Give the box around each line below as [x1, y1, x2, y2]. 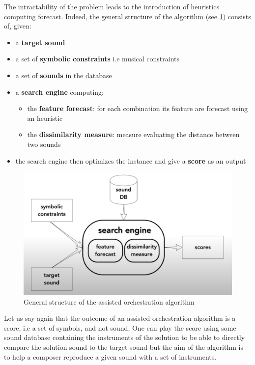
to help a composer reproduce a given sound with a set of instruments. [4, 351, 217, 362]
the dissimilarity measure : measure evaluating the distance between [27, 129, 240, 140]
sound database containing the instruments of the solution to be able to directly [4, 332, 245, 342]
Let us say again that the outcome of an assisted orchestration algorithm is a [4, 313, 236, 323]
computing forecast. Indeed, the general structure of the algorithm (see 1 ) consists [4, 11, 251, 21]
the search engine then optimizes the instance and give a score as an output [15, 155, 246, 166]
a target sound [15, 37, 65, 47]
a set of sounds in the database [15, 70, 112, 80]
